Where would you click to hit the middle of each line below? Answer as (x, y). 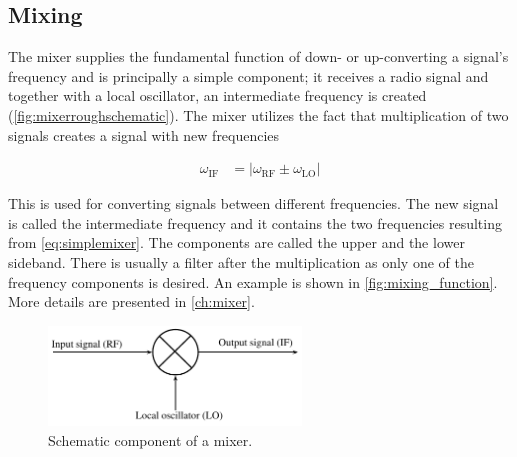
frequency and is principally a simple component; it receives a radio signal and (248, 75)
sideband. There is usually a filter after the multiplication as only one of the (241, 261)
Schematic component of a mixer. (150, 439)
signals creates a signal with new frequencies (144, 134)
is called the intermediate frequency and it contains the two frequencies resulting (255, 222)
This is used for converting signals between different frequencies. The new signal (253, 203)
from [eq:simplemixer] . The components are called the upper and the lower (236, 242)
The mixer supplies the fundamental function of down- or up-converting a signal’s (258, 56)
